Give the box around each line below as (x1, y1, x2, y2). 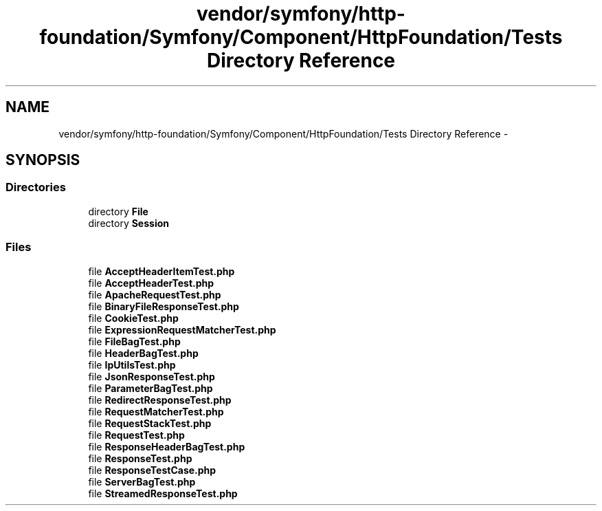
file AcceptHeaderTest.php (88, 276, 214, 289)
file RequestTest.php (88, 428, 185, 441)
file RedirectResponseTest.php (88, 393, 232, 406)
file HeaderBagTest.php (88, 347, 199, 359)
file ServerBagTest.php (88, 475, 196, 488)
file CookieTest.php (88, 312, 179, 324)
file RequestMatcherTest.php (88, 405, 224, 417)
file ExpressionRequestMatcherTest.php (88, 323, 276, 336)
